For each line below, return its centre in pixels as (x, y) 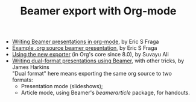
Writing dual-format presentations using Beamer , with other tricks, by (98, 61)
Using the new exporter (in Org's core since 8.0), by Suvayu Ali (90, 55)
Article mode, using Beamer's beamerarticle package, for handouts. (105, 93)
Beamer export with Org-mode (98, 11)
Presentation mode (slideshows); (62, 86)
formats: (22, 80)
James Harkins (30, 67)
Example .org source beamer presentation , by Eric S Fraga (84, 48)
